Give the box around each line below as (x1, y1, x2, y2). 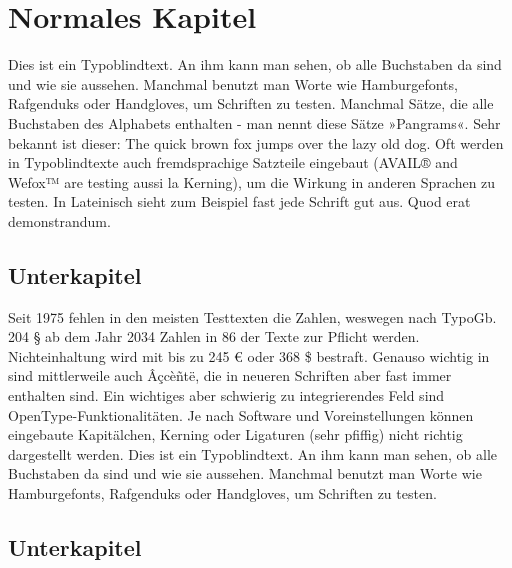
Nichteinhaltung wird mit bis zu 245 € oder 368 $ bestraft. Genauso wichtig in (8, 345, 490, 366)
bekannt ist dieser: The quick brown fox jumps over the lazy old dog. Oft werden (8, 132, 504, 153)
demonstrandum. (8, 210, 111, 231)
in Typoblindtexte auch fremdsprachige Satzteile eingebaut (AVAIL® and (8, 152, 458, 173)
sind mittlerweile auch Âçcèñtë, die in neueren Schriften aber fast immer (8, 365, 452, 386)
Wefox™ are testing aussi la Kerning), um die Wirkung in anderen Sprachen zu (8, 171, 496, 192)
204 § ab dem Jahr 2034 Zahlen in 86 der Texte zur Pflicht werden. (8, 326, 420, 347)
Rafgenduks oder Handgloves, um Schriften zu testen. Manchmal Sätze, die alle (8, 93, 494, 114)
